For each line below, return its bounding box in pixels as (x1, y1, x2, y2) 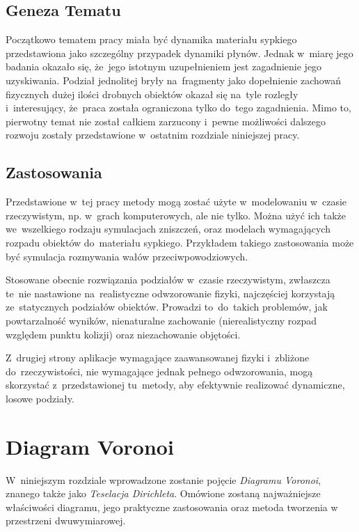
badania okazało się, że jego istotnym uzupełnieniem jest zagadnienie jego (6, 59, 322, 74)
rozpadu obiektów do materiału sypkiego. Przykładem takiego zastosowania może (6, 235, 354, 249)
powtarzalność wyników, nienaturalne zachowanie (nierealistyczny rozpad (6, 313, 317, 327)
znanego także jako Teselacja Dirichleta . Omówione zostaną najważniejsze (6, 486, 321, 501)
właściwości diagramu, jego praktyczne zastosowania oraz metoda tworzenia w (6, 499, 338, 514)
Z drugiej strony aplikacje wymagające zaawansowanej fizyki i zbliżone (6, 350, 310, 365)
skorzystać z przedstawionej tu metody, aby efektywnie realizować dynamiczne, (6, 377, 345, 392)
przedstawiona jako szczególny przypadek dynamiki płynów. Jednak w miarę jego (6, 45, 353, 60)
